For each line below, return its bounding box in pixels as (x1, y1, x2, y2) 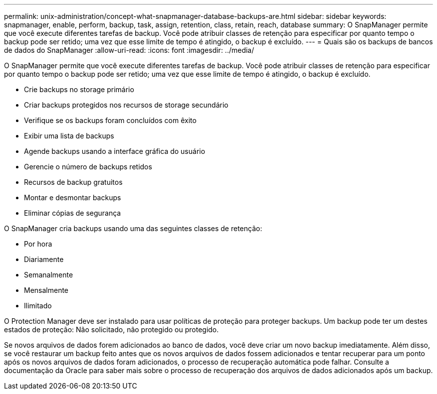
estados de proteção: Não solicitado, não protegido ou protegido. (4, 325, 219, 334)
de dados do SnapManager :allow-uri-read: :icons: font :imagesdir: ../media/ (4, 46, 254, 54)
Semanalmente (24, 270, 73, 279)
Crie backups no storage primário (24, 85, 134, 94)
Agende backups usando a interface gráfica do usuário (24, 147, 206, 155)
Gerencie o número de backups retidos (24, 162, 152, 171)
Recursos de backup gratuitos (24, 178, 123, 186)
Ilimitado (24, 301, 52, 310)
